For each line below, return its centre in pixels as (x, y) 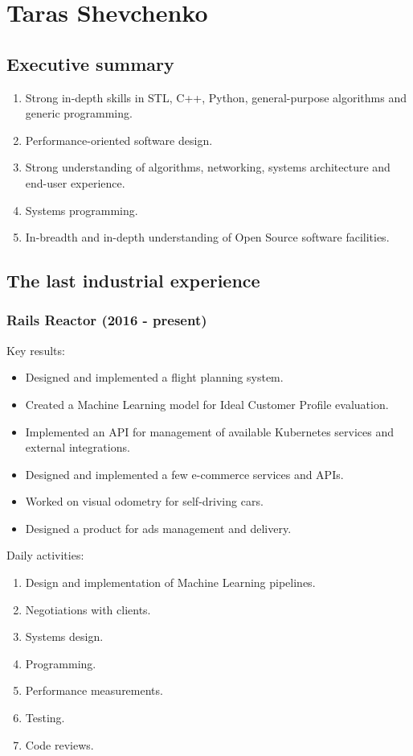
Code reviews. (59, 744)
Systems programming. (82, 210)
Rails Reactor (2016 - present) (107, 320)
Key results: (36, 350)
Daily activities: (45, 555)
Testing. (45, 718)
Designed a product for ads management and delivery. (158, 528)
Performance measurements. (94, 690)
